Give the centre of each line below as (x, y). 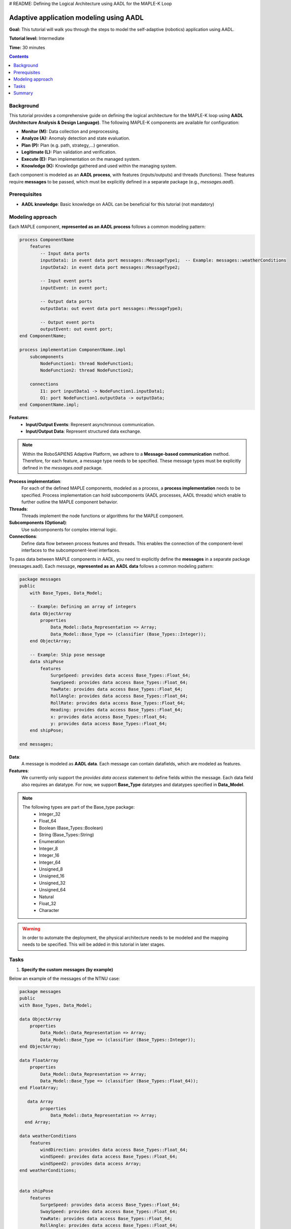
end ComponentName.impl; (49, 405)
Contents (19, 57)
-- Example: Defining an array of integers (83, 607)
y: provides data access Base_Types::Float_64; (109, 723)
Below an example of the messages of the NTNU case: (65, 978)
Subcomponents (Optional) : (38, 523)
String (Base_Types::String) (67, 834)
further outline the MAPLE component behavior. (70, 502)
